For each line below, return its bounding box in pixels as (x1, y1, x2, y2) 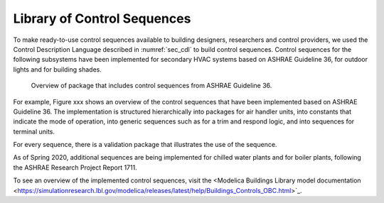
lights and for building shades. (13, 65, 102, 74)
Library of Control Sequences (13, 11, 191, 26)
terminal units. (13, 127, 55, 136)
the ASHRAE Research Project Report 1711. (13, 163, 138, 172)
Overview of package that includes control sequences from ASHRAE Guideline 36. (31, 82, 272, 90)
